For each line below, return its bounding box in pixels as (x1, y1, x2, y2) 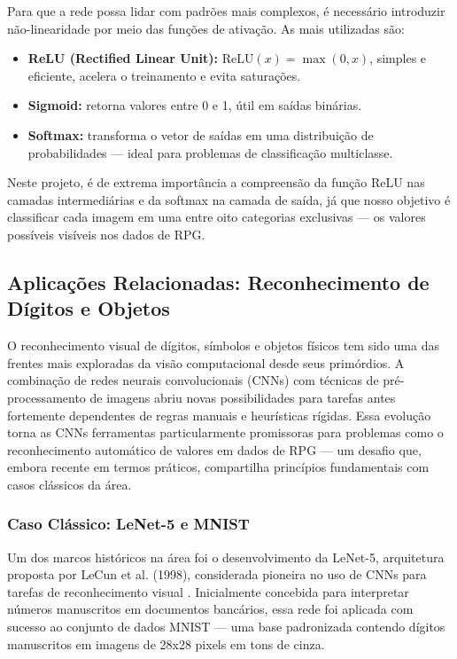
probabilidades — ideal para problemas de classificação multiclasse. (27, 143, 393, 161)
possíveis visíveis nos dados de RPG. (7, 224, 205, 243)
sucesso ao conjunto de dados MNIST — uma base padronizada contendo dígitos (7, 617, 445, 636)
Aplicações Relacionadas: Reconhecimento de (7, 268, 430, 295)
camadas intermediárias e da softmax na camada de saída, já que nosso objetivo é (7, 190, 451, 208)
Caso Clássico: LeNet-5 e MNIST (7, 513, 250, 535)
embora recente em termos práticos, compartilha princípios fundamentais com (7, 458, 430, 476)
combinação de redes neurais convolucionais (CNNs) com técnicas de (7, 371, 379, 389)
